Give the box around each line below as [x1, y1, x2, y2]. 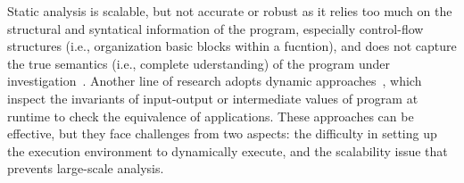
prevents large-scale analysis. [7, 159, 164, 178]
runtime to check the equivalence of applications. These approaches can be [7, 106, 414, 125]
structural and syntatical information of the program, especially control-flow [7, 19, 424, 37]
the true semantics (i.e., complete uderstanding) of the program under [7, 54, 390, 72]
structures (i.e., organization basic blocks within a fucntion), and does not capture [7, 37, 457, 55]
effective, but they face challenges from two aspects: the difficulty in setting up [7, 124, 437, 143]
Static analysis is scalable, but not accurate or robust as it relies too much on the [7, 2, 452, 20]
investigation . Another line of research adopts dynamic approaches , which [7, 71, 422, 90]
